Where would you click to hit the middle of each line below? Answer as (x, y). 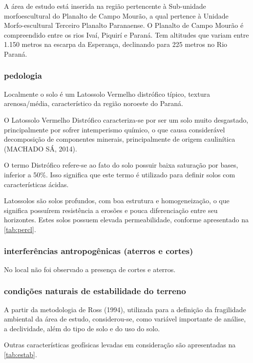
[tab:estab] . (21, 354)
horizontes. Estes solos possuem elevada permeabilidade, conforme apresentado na (126, 220)
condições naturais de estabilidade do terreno (95, 291)
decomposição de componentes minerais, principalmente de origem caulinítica (120, 139)
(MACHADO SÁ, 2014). (41, 148)
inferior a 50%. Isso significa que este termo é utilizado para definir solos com (120, 174)
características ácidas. (36, 184)
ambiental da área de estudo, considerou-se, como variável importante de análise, (125, 319)
